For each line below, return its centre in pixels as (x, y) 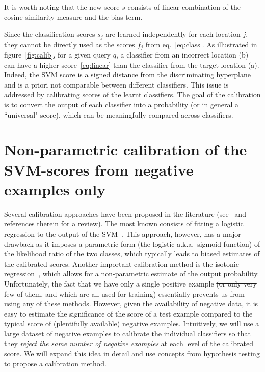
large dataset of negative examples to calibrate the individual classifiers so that (127, 333)
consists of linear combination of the (184, 7)
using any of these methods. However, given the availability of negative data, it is (131, 304)
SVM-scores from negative (99, 169)
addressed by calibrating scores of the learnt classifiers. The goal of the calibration (132, 94)
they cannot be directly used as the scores (70, 44)
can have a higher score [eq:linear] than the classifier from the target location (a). (132, 64)
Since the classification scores (50, 34)
